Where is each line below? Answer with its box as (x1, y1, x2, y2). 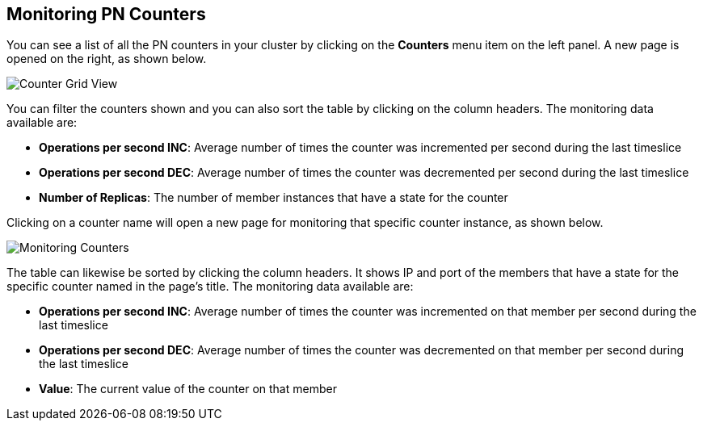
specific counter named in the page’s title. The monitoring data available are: (6, 279, 414, 294)
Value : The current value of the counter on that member (39, 382, 337, 396)
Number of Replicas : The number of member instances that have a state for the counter (39, 190, 508, 205)
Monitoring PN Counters (6, 4, 206, 24)
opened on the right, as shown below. (6, 52, 207, 66)
